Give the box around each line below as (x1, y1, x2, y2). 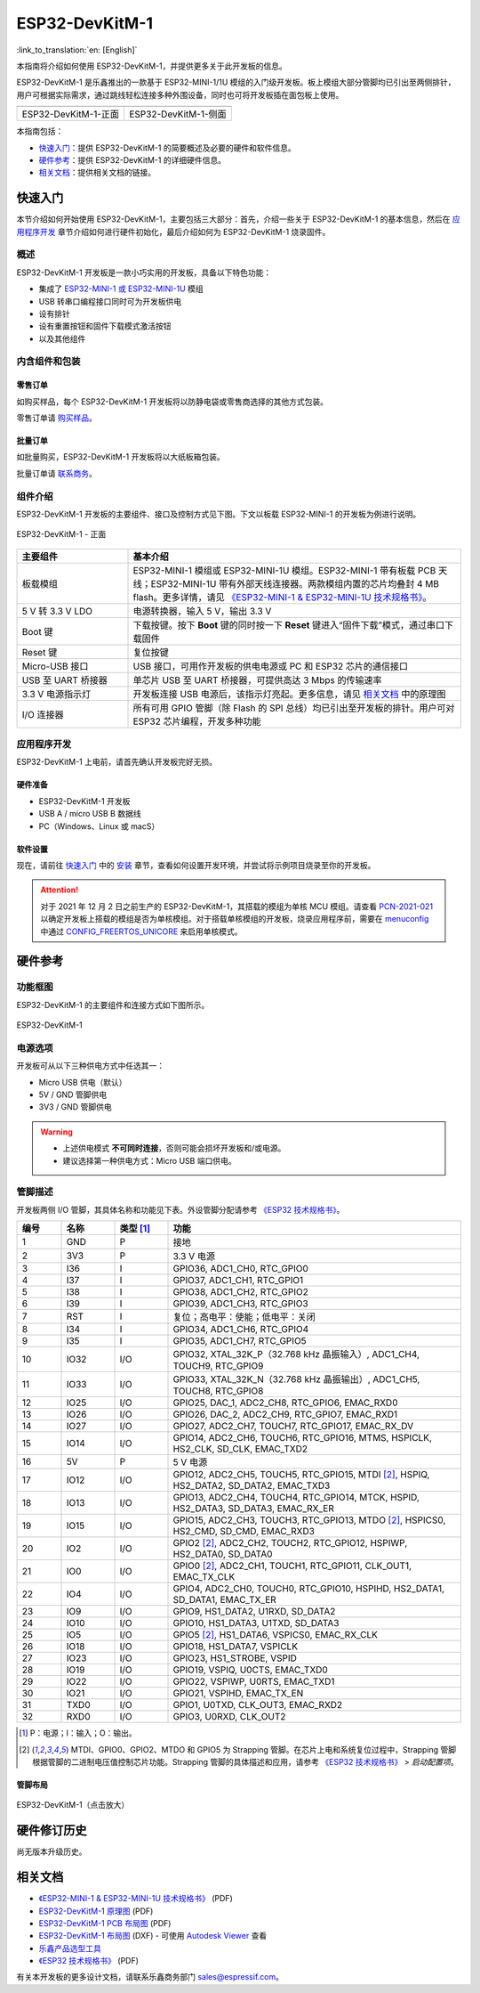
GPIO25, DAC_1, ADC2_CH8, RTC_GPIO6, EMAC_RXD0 (172, 1396, 398, 1409)
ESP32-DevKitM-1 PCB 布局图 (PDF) (38, 1917, 172, 1928)
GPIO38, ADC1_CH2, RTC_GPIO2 (172, 1286, 308, 1298)
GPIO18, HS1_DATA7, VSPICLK (172, 1640, 298, 1653)
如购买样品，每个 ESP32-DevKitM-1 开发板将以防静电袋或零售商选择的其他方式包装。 (16, 396, 329, 407)
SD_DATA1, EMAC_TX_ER (172, 1594, 277, 1607)
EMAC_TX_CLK (172, 1571, 236, 1583)
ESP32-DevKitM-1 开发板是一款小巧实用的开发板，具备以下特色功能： (16, 267, 272, 278)
